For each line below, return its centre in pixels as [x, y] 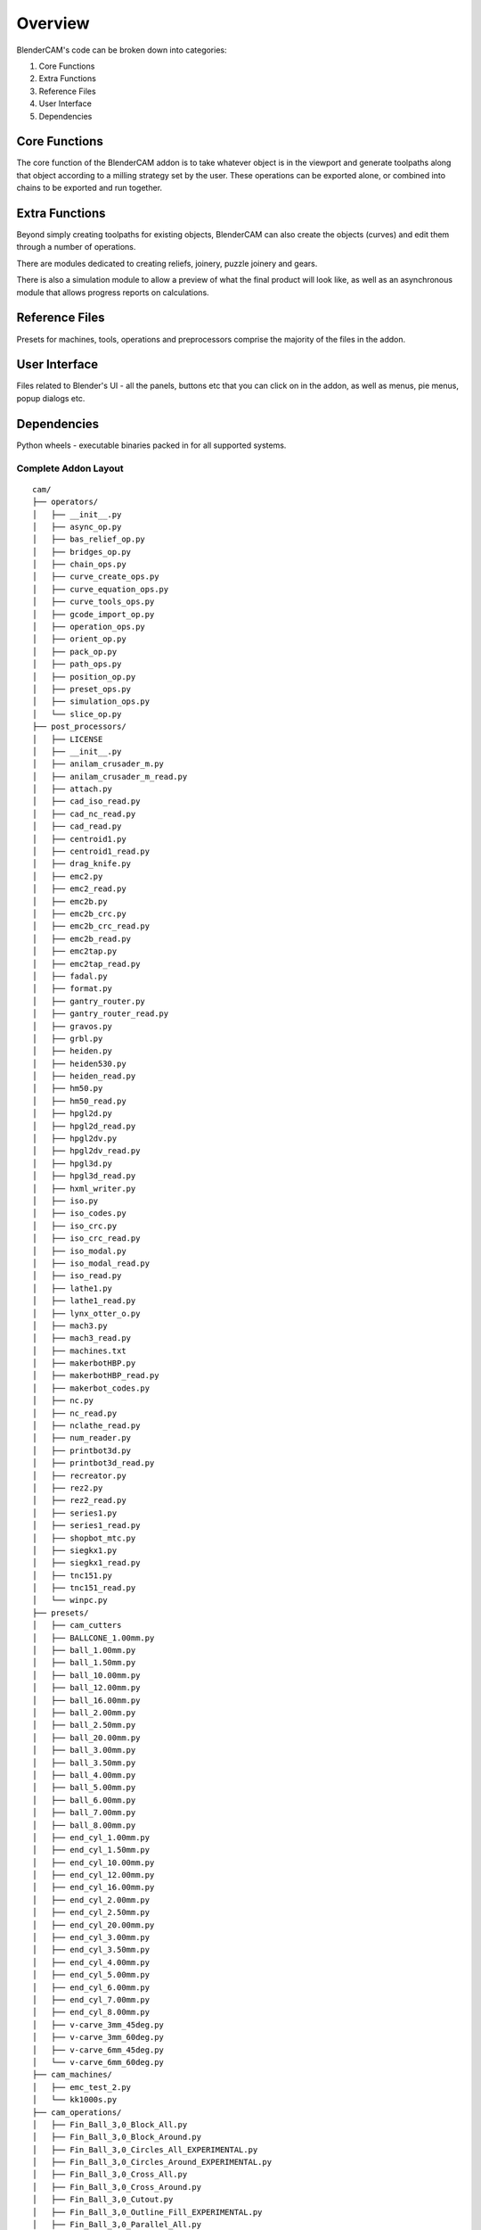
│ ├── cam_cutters [77, 1625]
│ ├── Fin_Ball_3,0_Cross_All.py [110, 2175]
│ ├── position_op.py [84, 677]
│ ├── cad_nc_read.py [84, 814]
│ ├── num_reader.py [82, 1438]
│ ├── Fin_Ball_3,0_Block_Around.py [117, 2137]
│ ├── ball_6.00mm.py [84, 1800]
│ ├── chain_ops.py [79, 565]
